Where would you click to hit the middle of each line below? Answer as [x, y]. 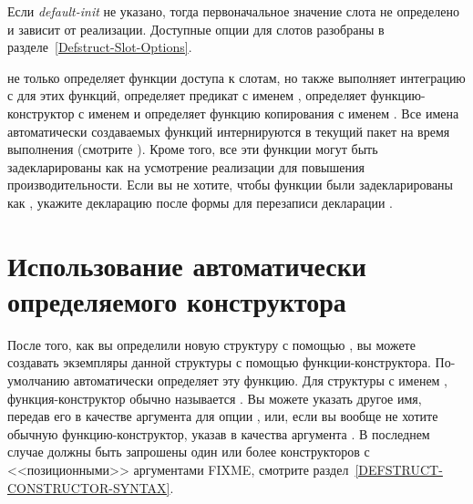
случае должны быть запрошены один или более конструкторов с [189, 452]
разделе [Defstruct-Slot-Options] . [100, 47]
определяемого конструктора [177, 300]
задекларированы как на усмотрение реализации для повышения [186, 166]
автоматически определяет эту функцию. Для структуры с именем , [261, 381]
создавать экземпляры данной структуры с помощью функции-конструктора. [219, 362]
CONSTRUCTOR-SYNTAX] [89, 487]
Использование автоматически [187, 265]
